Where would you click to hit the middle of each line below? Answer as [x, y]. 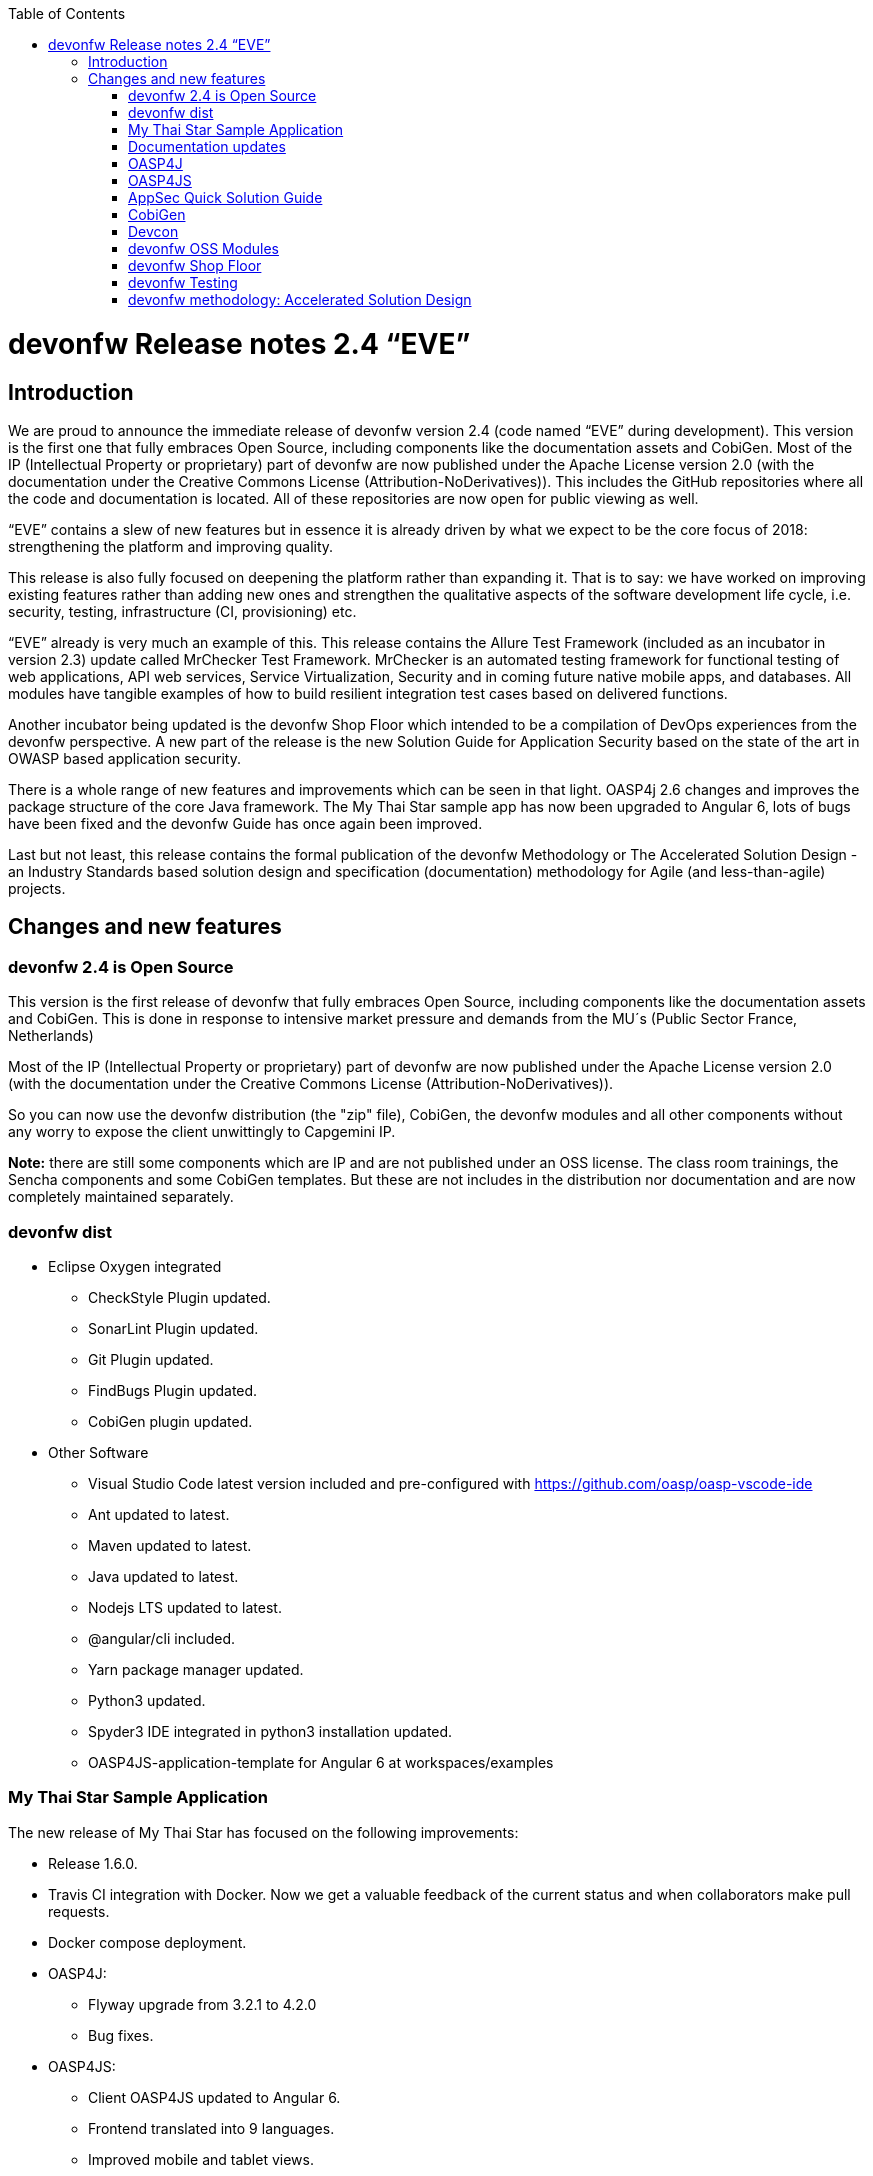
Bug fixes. [121, 2035]
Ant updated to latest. [159, 1514]
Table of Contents [67, 13]
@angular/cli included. [161, 1638]
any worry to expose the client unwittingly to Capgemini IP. [202, 1132]
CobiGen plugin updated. [170, 1421]
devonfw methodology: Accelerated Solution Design [300, 299]
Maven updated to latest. [170, 1545]
